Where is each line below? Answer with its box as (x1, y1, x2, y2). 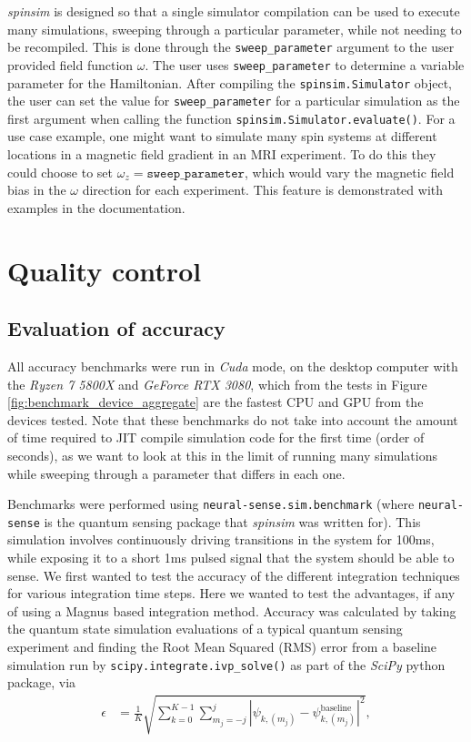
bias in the (7, 180, 66, 199)
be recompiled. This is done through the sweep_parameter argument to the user (7, 37, 455, 56)
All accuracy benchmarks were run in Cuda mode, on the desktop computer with (7, 357, 458, 376)
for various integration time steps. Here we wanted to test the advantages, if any (7, 584, 456, 603)
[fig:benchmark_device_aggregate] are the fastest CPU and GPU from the (7, 392, 424, 412)
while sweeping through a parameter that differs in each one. (7, 463, 346, 483)
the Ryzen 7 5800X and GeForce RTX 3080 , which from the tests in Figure (7, 374, 427, 393)
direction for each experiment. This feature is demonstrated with (82, 180, 444, 199)
